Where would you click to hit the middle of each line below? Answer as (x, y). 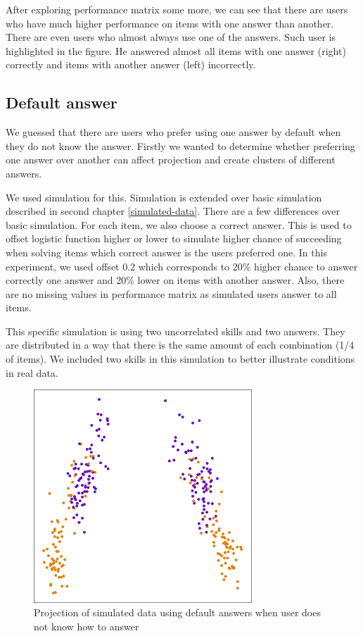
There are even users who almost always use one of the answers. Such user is (171, 37)
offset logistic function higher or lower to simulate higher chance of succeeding (174, 238)
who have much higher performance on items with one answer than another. (170, 23)
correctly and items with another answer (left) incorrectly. (131, 64)
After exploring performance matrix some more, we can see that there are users (177, 9)
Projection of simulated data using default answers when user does (177, 612)
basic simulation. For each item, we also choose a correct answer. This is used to (179, 224)
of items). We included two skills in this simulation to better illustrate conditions (180, 359)
